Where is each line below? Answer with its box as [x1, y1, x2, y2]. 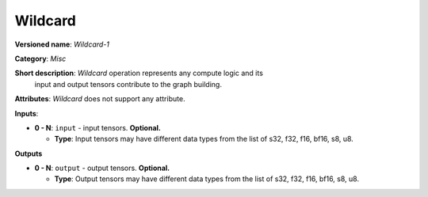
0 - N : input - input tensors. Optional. [34, 123, 162, 132]
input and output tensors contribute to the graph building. [34, 79, 222, 89]
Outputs [14, 149, 43, 158]
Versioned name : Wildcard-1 [14, 40, 110, 49]
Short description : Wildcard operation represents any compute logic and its [14, 68, 263, 78]
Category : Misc [14, 54, 67, 63]
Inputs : [14, 108, 39, 118]
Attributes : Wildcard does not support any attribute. [14, 94, 185, 104]
